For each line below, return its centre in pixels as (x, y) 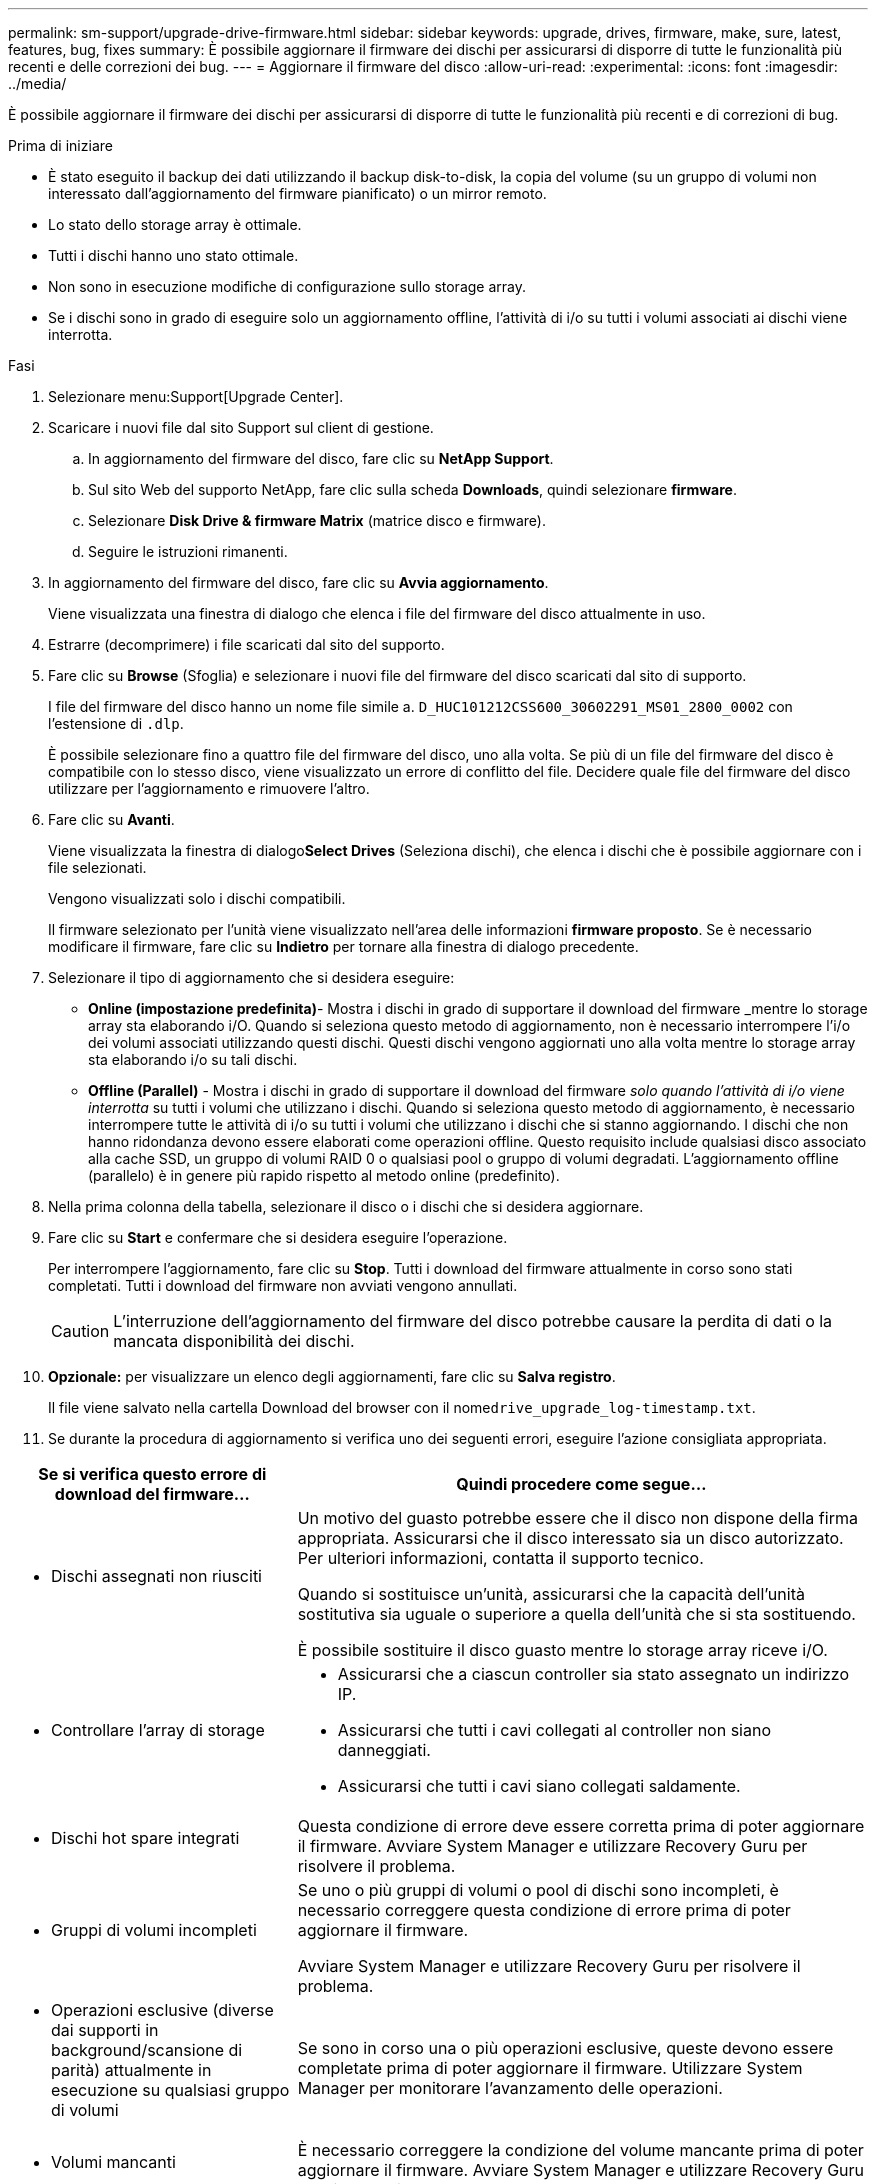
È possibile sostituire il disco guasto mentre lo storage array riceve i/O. (562, 1650)
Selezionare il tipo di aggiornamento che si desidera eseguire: (251, 977)
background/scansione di (147, 2050)
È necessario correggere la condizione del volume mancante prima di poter (580, 2150)
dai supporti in (105, 2030)
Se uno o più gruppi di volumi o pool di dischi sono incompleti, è (538, 1890)
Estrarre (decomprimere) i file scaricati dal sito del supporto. (246, 644)
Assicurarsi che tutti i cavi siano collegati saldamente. (539, 1786)
